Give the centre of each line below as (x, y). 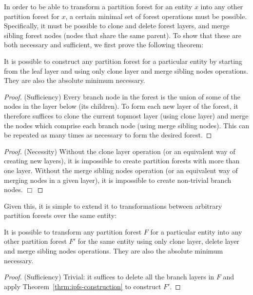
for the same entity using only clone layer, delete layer (158, 241)
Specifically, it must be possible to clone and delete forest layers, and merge (117, 26)
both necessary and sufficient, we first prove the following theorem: (104, 45)
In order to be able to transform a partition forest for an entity (98, 6)
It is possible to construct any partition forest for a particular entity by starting (123, 61)
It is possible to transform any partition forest (73, 231)
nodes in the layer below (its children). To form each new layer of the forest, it (121, 106)
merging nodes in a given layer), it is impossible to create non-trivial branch (118, 180)
